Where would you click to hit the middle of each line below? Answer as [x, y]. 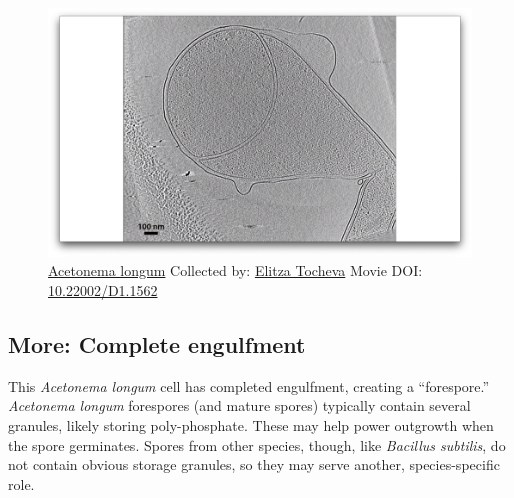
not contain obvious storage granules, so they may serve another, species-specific [254, 464]
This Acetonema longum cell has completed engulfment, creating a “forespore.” [249, 385]
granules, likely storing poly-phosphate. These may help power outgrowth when [251, 424]
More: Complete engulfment [157, 343]
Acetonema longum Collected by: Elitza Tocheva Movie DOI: [235, 270]
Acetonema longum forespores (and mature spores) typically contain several [239, 405]
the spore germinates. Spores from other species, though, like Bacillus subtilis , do [257, 444]
